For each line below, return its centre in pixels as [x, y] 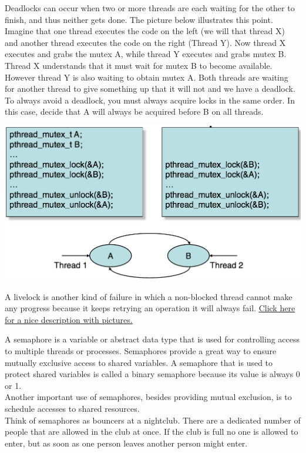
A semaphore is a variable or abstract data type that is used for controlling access [152, 339]
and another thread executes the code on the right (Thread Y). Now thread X [145, 42]
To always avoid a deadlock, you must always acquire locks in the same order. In [150, 100]
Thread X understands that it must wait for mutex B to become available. [139, 65]
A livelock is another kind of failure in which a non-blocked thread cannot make [149, 296]
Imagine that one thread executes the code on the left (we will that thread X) [145, 31]
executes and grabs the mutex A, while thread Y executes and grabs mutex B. [146, 54]
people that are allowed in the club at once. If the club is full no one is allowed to [152, 432]
